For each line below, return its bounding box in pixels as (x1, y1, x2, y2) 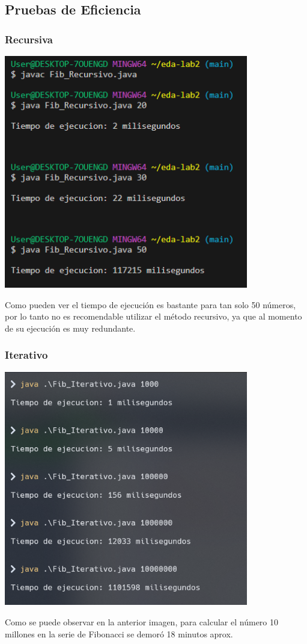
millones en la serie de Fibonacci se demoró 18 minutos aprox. (5, 627, 233, 640)
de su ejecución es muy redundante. (5, 321, 136, 334)
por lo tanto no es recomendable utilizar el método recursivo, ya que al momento (5, 310, 302, 323)
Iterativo (5, 347, 48, 362)
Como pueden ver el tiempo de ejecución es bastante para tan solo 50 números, (5, 298, 296, 311)
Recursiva (5, 31, 53, 46)
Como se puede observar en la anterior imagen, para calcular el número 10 (5, 616, 278, 628)
